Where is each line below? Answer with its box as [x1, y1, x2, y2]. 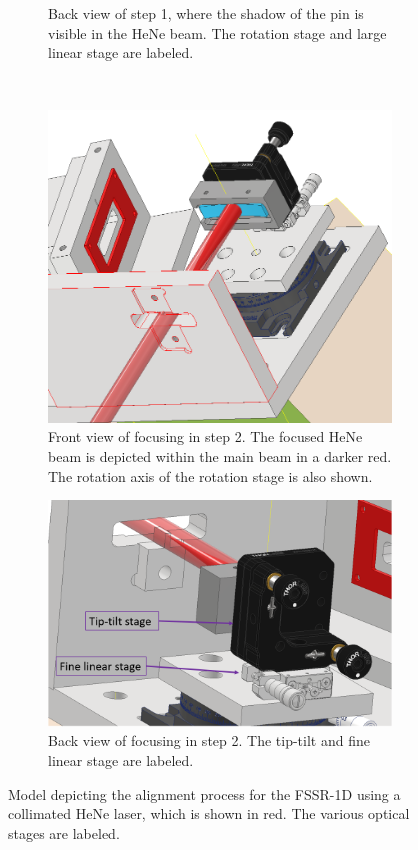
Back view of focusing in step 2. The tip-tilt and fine [48, 730, 370, 751]
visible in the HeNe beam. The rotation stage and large [48, 22, 387, 43]
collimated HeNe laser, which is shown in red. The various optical [8, 803, 410, 824]
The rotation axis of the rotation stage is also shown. [48, 465, 373, 486]
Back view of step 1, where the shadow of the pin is [48, 3, 364, 23]
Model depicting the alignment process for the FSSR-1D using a [8, 783, 401, 804]
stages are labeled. [8, 822, 120, 843]
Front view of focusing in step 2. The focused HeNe [48, 426, 363, 447]
